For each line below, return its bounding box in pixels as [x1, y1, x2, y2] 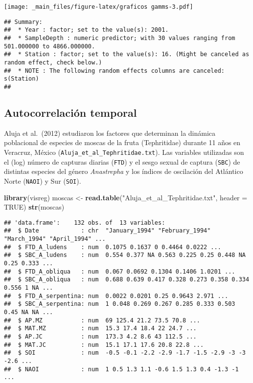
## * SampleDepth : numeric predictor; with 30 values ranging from [4, 34, 235, 42]
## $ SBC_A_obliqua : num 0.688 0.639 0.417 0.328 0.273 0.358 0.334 [4, 276, 250, 283]
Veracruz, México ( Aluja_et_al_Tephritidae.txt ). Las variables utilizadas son [4, 147, 244, 157]
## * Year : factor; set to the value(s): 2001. [4, 26, 169, 34]
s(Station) [4, 75, 39, 83]
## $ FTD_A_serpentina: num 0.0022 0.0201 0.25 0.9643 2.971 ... [4, 292, 229, 299]
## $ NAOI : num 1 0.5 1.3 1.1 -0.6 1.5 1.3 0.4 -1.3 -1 [4, 365, 239, 373]
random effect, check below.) [4, 59, 102, 66]
